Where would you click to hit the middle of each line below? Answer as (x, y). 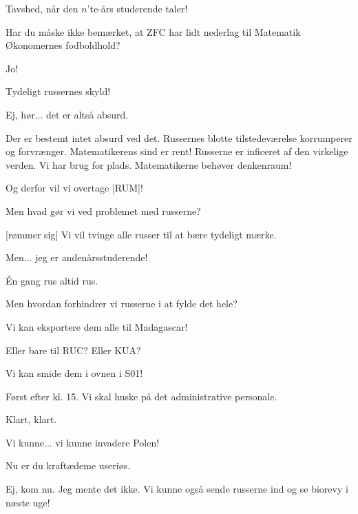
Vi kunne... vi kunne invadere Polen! (83, 442)
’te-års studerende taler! (137, 8)
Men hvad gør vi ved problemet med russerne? (103, 210)
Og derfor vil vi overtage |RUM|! (74, 188)
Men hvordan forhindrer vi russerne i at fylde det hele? (122, 304)
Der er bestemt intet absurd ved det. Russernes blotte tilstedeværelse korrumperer (179, 137)
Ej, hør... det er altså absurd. (67, 114)
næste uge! (28, 502)
